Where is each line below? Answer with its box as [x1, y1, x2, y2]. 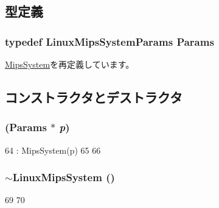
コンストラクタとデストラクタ [5, 87, 182, 106]
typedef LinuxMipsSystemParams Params [5, 34, 214, 49]
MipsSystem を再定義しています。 [5, 58, 134, 70]
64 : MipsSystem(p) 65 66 [5, 143, 101, 156]
